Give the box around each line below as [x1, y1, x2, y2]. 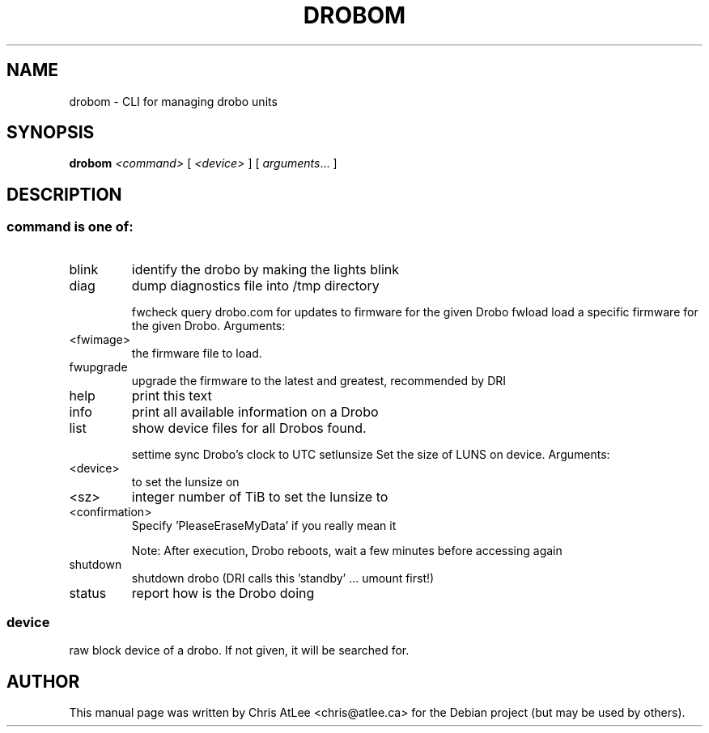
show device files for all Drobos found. [131, 419, 367, 436]
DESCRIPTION [6, 184, 122, 205]
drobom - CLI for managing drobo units [69, 94, 278, 108]
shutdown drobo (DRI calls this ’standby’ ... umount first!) [131, 570, 435, 585]
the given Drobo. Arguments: [131, 318, 286, 333]
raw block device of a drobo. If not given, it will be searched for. [69, 643, 410, 658]
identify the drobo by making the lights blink [131, 261, 400, 278]
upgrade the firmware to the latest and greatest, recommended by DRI [131, 373, 507, 388]
